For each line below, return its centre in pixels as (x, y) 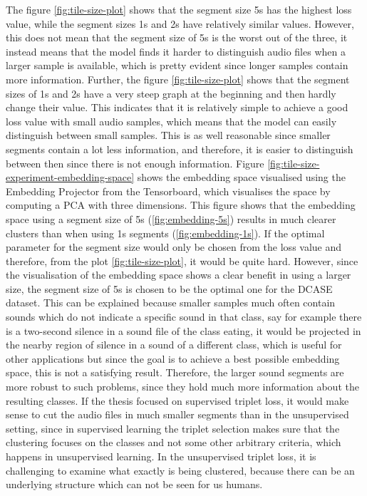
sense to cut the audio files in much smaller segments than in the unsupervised (177, 414)
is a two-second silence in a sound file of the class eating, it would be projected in (183, 330)
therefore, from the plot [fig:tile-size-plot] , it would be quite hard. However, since (182, 260)
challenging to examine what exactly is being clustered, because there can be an (180, 470)
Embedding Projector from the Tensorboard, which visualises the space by (168, 191)
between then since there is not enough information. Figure (135, 163)
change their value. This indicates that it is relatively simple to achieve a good (177, 107)
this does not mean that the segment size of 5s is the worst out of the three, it (177, 37)
